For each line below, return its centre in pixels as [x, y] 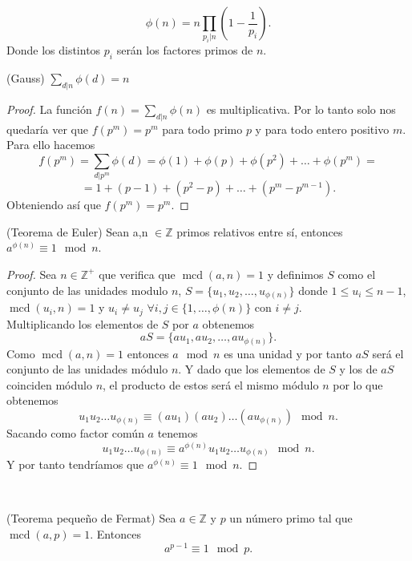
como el [357, 274]
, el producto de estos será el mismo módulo [211, 384]
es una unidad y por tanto [288, 353]
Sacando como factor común [75, 433]
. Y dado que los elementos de [252, 369]
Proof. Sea [32, 274]
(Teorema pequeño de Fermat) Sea [91, 518]
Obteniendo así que [54, 205]
